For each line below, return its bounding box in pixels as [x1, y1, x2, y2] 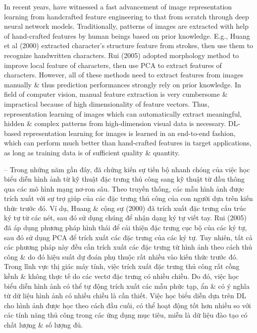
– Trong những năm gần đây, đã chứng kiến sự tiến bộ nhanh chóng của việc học [4, 164, 250, 174]
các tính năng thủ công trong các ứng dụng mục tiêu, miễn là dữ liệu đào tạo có [4, 310, 248, 320]
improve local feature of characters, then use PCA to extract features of [4, 60, 222, 70]
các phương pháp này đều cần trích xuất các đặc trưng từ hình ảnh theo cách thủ [4, 242, 253, 252]
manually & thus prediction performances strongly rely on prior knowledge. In [4, 79, 241, 89]
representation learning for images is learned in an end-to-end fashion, [23, 128, 236, 138]
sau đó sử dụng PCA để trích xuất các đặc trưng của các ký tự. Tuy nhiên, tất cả [4, 232, 253, 242]
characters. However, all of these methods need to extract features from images [4, 69, 244, 80]
